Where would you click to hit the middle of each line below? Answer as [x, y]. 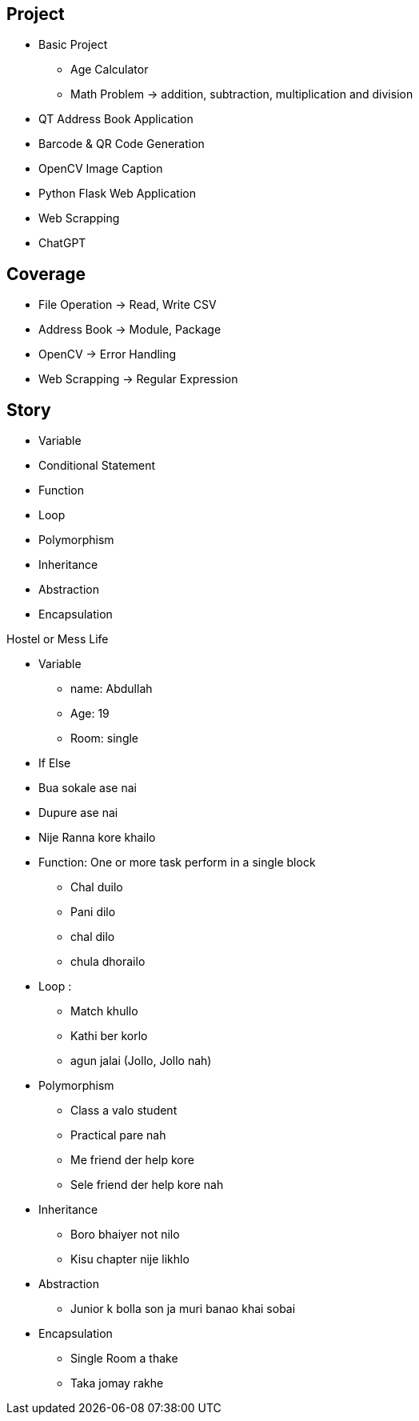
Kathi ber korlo [109, 1036]
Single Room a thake [124, 1359]
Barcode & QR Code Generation [122, 144]
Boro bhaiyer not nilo [125, 1235]
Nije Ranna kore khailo [97, 838]
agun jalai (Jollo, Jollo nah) [141, 1061]
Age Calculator [110, 70]
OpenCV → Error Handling [108, 354]
